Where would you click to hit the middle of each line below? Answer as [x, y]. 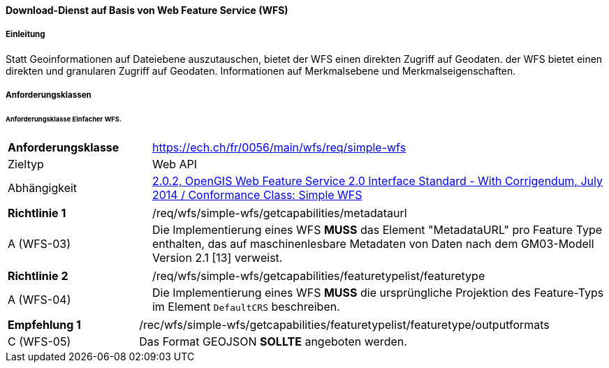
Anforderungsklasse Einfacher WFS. [64, 119]
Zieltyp [26, 164]
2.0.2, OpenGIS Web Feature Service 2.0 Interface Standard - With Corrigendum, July [377, 181]
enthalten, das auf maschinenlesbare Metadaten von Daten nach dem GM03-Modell [373, 243]
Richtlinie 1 [37, 213]
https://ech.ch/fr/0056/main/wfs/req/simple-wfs [279, 147]
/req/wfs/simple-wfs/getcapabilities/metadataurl [279, 213]
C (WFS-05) [39, 341]
